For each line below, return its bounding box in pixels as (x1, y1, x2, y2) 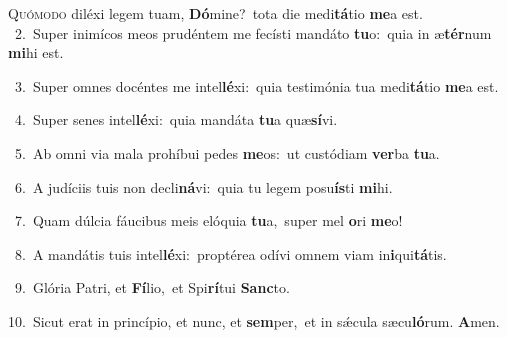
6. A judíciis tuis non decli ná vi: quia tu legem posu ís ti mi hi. (14, 176, 393, 197)
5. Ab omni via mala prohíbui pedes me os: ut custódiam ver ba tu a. (14, 142, 440, 163)
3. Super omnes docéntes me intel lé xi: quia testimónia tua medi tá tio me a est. (14, 75, 499, 96)
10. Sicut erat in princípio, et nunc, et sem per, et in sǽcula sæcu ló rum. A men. (8, 310, 500, 331)
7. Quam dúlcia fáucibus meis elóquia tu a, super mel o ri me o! (14, 210, 403, 231)
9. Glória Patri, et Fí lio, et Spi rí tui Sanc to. (14, 277, 290, 298)
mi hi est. (8, 42, 64, 63)
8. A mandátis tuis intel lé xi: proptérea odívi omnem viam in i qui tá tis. (14, 243, 447, 264)
